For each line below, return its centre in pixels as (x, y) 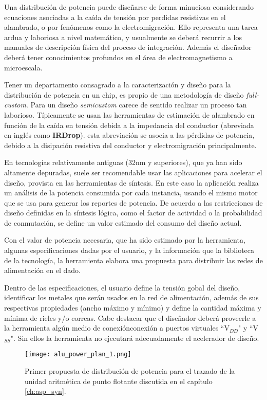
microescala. (23, 67)
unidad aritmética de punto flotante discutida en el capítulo (119, 381)
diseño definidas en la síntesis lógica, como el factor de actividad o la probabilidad (133, 213)
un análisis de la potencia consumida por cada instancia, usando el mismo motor (131, 193)
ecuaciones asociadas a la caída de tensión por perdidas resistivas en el (115, 17)
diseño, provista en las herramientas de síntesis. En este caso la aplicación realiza (131, 182)
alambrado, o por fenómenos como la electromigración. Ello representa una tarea (131, 27)
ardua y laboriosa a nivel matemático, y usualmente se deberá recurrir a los (123, 37)
